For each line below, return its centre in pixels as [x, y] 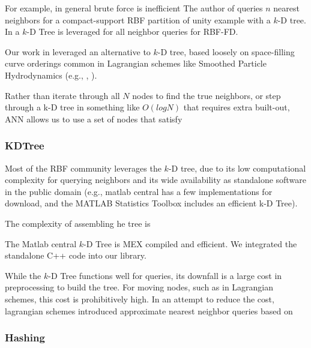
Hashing [25, 337]
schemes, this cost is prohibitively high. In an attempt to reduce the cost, [140, 298]
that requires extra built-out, [237, 107]
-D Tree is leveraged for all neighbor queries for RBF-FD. [132, 31]
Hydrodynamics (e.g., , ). [51, 75]
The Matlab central [41, 243]
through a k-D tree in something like [72, 107]
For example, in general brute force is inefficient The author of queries [134, 8]
